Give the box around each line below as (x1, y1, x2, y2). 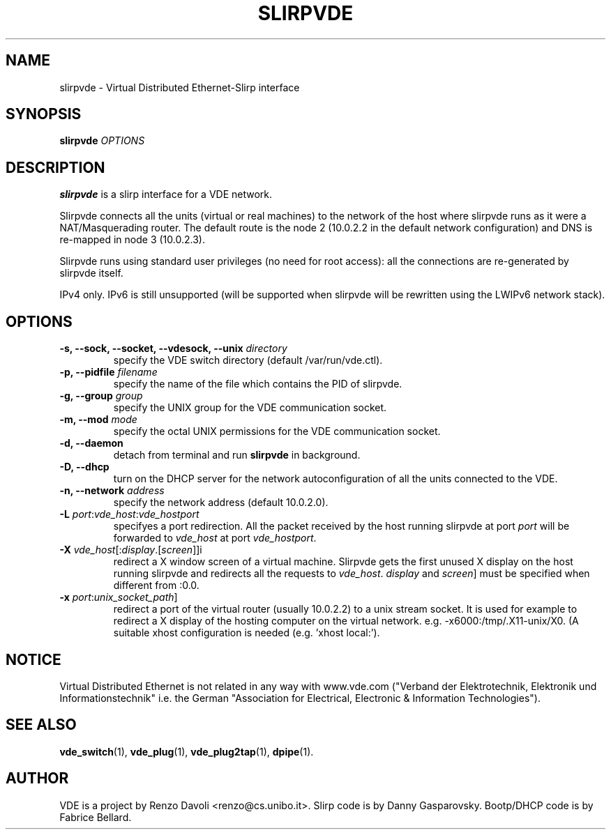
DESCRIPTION (6, 158, 105, 176)
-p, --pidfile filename (59, 366, 158, 378)
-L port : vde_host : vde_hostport (59, 508, 199, 521)
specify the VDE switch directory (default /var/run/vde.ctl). (113, 354, 383, 367)
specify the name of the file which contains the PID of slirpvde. (113, 378, 402, 390)
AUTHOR (6, 769, 69, 788)
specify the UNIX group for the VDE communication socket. (113, 401, 387, 414)
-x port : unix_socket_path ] (59, 591, 178, 604)
